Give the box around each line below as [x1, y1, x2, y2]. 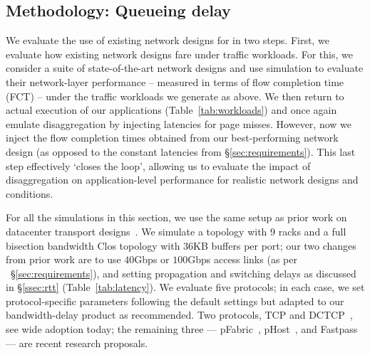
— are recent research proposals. [6, 335, 148, 350]
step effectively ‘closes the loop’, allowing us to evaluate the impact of [6, 158, 311, 173]
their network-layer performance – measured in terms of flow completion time [6, 74, 344, 89]
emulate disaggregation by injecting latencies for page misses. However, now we [6, 116, 351, 131]
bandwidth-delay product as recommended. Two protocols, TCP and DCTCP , [6, 307, 353, 322]
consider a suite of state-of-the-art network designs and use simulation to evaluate [6, 60, 364, 75]
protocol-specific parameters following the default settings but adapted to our [6, 293, 344, 308]
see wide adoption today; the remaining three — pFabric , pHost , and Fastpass [6, 322, 358, 337]
